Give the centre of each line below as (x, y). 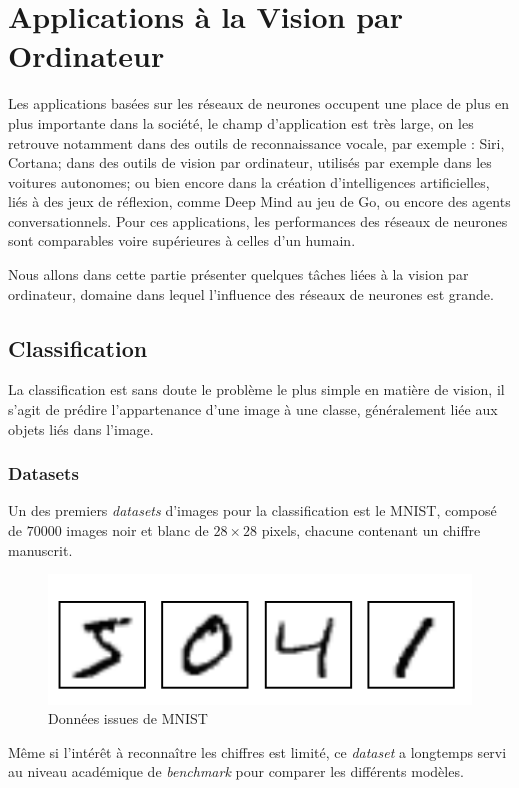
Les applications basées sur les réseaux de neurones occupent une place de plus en (259, 103)
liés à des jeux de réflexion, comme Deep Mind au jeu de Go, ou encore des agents (259, 201)
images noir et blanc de (137, 530)
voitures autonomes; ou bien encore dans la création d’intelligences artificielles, (249, 181)
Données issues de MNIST (128, 718)
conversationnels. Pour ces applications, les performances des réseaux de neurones (258, 220)
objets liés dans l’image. (81, 428)
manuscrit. (40, 549)
